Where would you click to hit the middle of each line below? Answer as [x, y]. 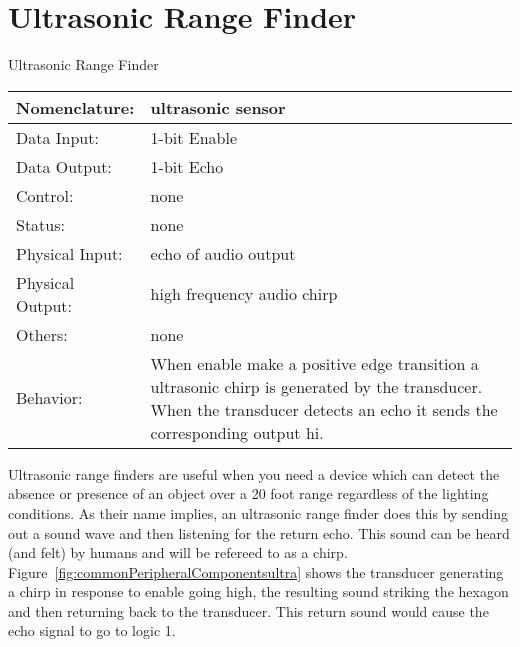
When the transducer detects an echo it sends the [324, 409]
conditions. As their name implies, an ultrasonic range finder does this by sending [258, 512]
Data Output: [64, 166]
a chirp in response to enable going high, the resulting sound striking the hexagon [258, 591]
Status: [40, 224]
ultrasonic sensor [218, 107]
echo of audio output [223, 253]
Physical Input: [69, 253]
